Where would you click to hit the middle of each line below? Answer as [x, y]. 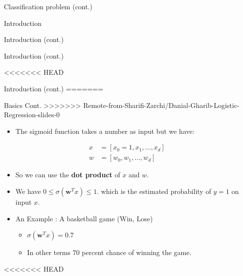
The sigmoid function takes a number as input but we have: [105, 131]
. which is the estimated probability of [154, 191]
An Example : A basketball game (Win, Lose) [84, 218]
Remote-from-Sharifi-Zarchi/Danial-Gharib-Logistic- [161, 105]
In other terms [49, 252]
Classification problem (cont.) [48, 6]
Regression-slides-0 [32, 115]
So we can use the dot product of [68, 175]
